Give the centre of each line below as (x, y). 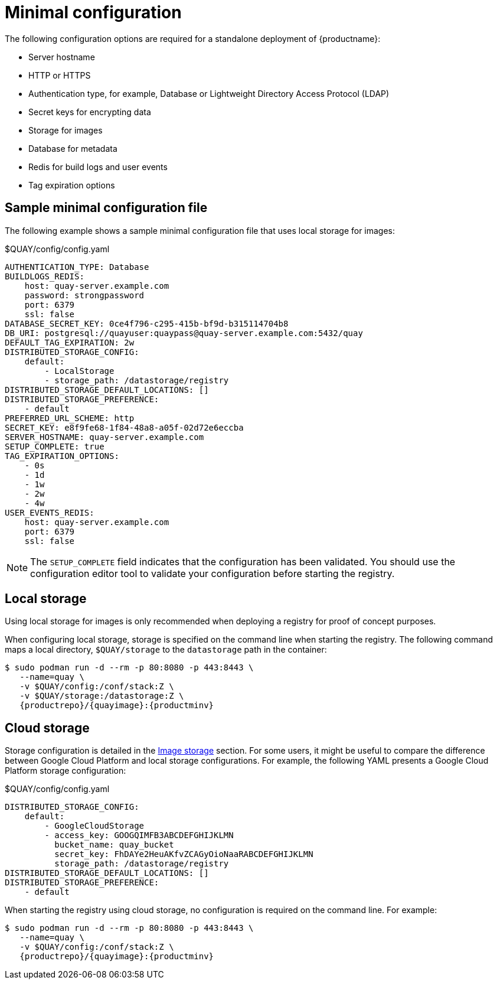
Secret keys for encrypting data (90, 112)
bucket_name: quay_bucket (114, 845)
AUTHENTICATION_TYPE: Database (77, 267)
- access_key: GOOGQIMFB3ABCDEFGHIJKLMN (139, 835)
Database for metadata (73, 148)
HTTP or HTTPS (60, 75)
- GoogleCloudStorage (94, 826)
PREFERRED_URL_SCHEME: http (70, 418)
